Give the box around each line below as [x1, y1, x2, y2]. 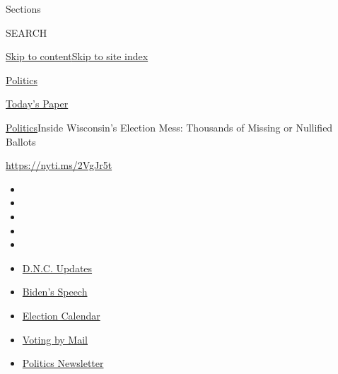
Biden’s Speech [22, 284, 88, 299]
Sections [6, 1, 41, 16]
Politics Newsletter [22, 356, 104, 370]
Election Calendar [22, 308, 100, 322]
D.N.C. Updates [22, 260, 93, 275]
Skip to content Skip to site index [6, 49, 148, 64]
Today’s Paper [6, 96, 69, 111]
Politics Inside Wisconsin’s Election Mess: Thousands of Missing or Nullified [6, 119, 333, 134]
